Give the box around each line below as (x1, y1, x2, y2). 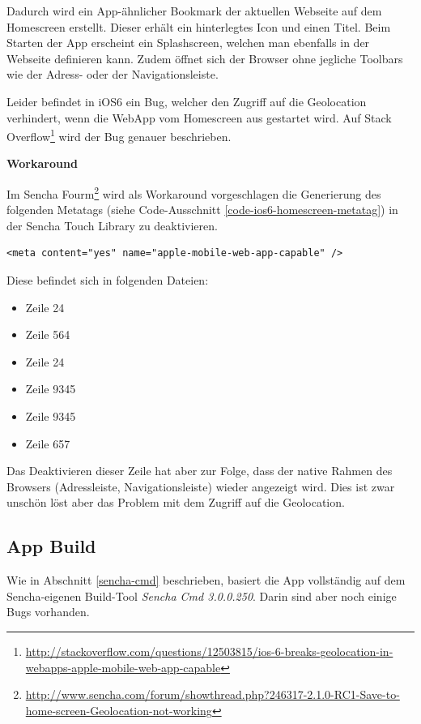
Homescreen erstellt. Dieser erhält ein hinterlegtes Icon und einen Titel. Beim (6, 18, 391, 35)
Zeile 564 (25, 326, 70, 343)
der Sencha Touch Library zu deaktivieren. (6, 216, 218, 233)
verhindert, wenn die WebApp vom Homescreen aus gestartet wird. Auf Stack (6, 109, 392, 126)
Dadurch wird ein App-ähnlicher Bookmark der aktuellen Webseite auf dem (6, 2, 382, 19)
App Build (6, 533, 96, 559)
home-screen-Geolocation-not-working (25, 701, 212, 718)
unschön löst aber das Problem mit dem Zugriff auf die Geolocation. (6, 494, 345, 511)
